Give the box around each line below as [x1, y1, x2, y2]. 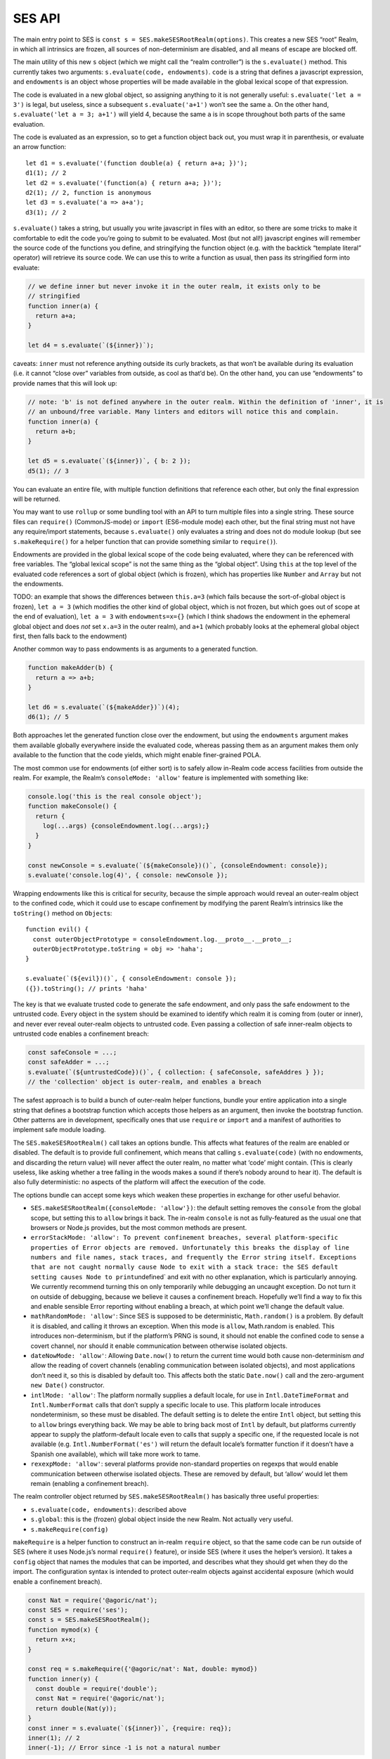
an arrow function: [13, 143, 67, 151]
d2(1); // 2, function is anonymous [25, 189, 152, 197]
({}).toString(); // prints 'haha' [25, 984, 148, 992]
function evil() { [25, 925, 89, 934]
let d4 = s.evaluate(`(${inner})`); [27, 341, 155, 350]
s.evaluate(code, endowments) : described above [30, 1505, 187, 1513]
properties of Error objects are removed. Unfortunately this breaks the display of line [30, 1243, 349, 1252]
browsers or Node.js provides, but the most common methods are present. [30, 1223, 247, 1231]
